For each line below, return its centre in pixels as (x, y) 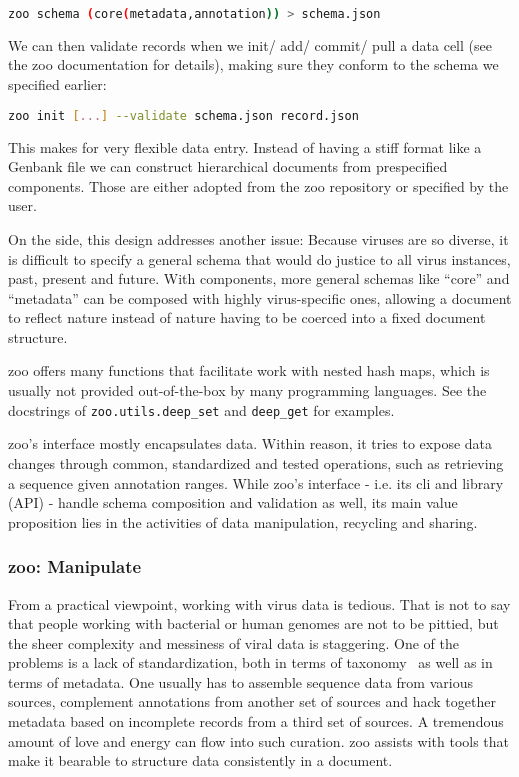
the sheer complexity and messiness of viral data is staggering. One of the (233, 642)
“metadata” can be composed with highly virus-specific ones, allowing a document (260, 297)
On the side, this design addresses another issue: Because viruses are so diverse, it (258, 238)
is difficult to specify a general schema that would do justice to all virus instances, (259, 258)
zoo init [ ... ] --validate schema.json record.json (183, 115)
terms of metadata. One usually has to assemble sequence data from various (240, 681)
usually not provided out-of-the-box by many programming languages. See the (247, 390)
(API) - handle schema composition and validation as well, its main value (233, 502)
